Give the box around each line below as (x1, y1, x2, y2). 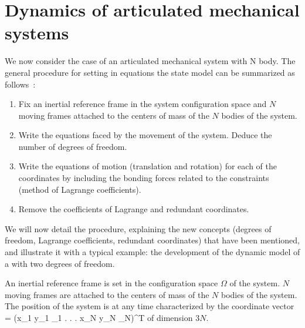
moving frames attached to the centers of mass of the (18, 109, 209, 121)
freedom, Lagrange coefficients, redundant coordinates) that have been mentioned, (5, 234, 300, 246)
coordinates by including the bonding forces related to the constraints (18, 172, 269, 184)
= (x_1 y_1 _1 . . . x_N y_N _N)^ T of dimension (5, 312, 193, 323)
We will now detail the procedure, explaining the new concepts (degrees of (5, 222, 272, 235)
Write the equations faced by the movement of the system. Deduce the (18, 129, 272, 141)
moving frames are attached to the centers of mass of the (5, 288, 209, 300)
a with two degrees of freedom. (5, 257, 115, 269)
